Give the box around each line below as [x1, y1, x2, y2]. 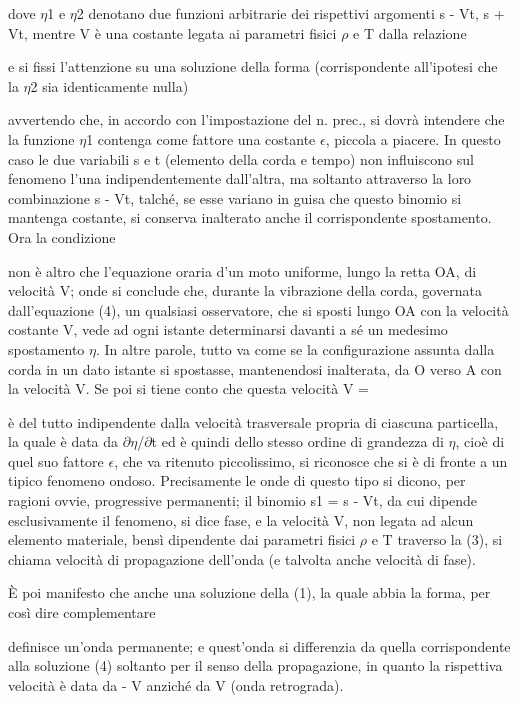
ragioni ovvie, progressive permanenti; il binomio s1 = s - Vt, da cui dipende [8, 490, 478, 511]
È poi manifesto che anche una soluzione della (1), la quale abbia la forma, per [8, 582, 491, 603]
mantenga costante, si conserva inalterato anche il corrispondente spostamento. [8, 207, 492, 228]
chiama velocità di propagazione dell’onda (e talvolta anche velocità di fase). [8, 548, 476, 569]
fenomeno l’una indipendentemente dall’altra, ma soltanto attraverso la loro [8, 168, 472, 189]
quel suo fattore [8, 450, 104, 471]
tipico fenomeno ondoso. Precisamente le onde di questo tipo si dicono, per [8, 470, 466, 491]
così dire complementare [8, 602, 156, 623]
